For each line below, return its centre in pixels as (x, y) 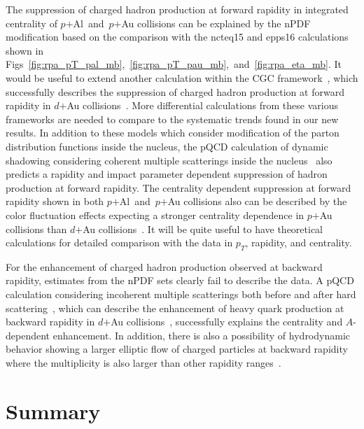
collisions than (36, 228)
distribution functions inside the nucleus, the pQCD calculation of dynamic (167, 146)
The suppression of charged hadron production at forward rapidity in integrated (177, 9)
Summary (53, 410)
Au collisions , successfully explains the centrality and (227, 322)
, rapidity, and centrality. (299, 242)
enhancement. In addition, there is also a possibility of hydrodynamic (201, 335)
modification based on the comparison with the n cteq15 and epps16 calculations (177, 37)
